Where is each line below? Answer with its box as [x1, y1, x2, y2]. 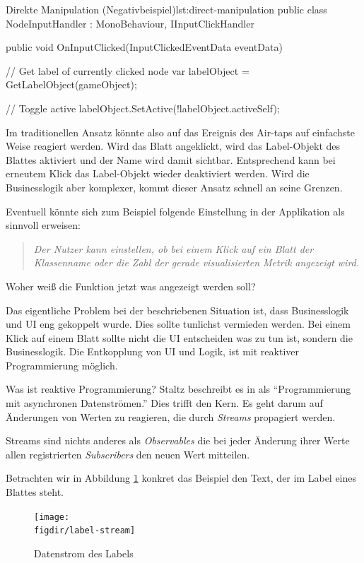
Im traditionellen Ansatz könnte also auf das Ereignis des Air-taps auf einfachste [6, 124, 355, 139]
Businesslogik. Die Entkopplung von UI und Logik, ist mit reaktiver [6, 344, 299, 359]
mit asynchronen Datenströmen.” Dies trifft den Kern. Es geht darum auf [6, 396, 323, 410]
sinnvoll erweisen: [6, 218, 81, 232]
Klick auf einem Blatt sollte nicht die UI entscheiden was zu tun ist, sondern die [6, 330, 353, 345]
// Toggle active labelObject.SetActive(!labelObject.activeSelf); [6, 100, 280, 115]
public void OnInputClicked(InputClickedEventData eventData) [6, 40, 283, 54]
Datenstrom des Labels [34, 545, 134, 560]
